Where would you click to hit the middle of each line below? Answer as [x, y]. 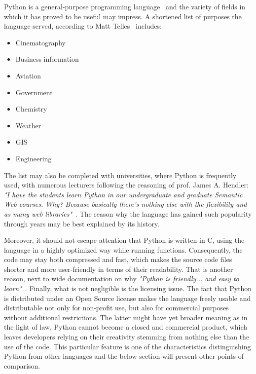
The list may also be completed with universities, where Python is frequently [120, 175]
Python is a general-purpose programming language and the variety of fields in [125, 6]
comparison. [22, 365]
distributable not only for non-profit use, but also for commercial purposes [116, 308]
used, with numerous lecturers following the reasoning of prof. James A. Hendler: [126, 185]
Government [34, 92]
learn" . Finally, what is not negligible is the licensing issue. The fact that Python [128, 288]
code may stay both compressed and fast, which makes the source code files [118, 259]
